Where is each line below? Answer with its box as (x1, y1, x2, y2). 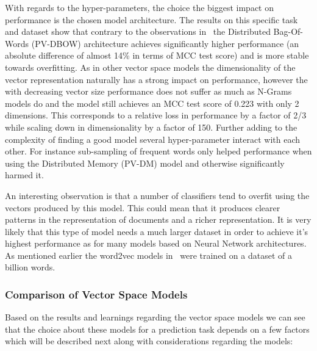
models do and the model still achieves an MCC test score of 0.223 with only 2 (5, 96, 299, 109)
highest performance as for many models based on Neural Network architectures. (5, 237, 307, 250)
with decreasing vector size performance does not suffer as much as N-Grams (5, 85, 292, 98)
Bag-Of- (273, 25, 303, 38)
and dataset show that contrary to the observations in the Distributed (5, 25, 271, 38)
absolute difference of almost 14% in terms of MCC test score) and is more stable (5, 49, 309, 62)
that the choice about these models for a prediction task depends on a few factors (5, 322, 310, 335)
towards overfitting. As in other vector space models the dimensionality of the (5, 60, 296, 73)
